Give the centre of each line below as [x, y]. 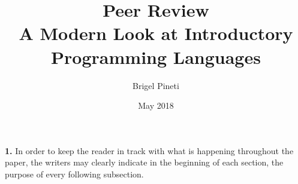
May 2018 [156, 105]
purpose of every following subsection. [74, 174]
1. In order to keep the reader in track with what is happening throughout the [149, 150]
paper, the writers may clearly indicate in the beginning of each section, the [144, 162]
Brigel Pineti [156, 85]
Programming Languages [156, 56]
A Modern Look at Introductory [156, 33]
